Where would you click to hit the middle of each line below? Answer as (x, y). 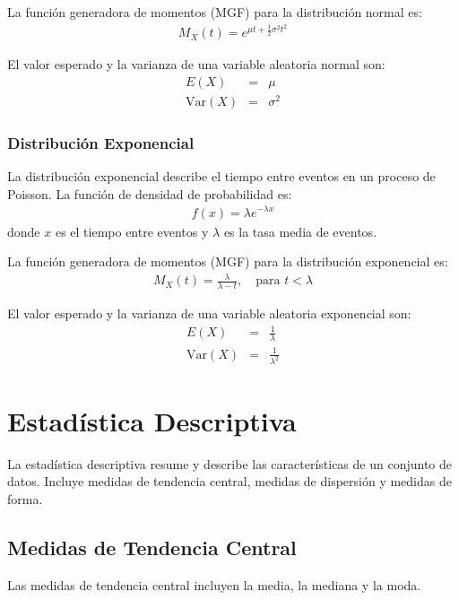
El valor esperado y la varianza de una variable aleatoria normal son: (196, 64)
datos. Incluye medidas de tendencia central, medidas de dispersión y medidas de (229, 481)
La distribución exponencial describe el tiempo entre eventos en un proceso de (221, 176)
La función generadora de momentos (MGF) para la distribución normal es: (215, 12)
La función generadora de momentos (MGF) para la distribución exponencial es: (228, 261)
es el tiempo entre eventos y (132, 231)
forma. (25, 498)
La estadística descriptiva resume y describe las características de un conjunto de (230, 463)
